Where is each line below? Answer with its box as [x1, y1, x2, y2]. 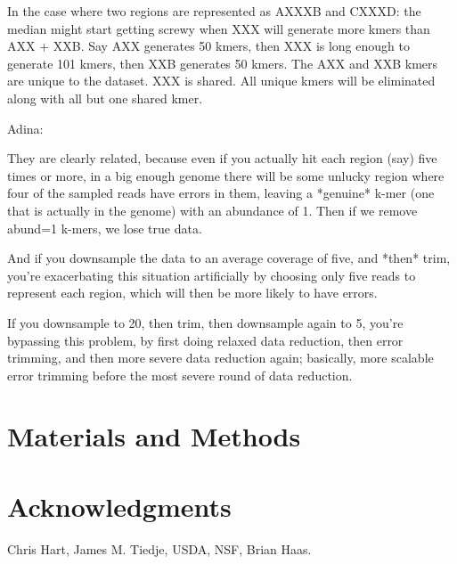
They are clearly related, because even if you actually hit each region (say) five [7, 149, 437, 168]
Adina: [7, 119, 44, 137]
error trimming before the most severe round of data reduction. [7, 365, 353, 384]
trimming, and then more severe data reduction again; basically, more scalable [7, 348, 434, 367]
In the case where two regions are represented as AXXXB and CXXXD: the [7, 2, 421, 20]
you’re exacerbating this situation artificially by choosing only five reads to [7, 266, 416, 284]
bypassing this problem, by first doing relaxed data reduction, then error [7, 331, 404, 349]
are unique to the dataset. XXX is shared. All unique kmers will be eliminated [7, 71, 436, 90]
